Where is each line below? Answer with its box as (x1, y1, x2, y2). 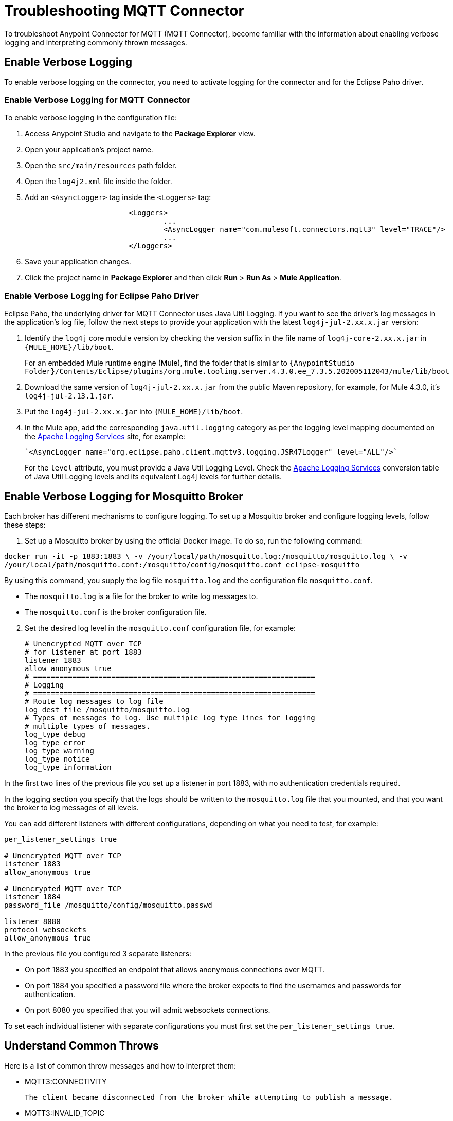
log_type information (25, 763, 112, 771)
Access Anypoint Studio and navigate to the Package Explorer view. (25, 129, 256, 138)
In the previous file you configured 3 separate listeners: (4, 949, 192, 958)
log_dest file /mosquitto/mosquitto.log (25, 705, 190, 714)
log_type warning (25, 746, 94, 755)
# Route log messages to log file (25, 697, 164, 706)
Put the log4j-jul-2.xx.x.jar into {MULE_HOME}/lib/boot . (25, 407, 243, 417)
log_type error (25, 738, 86, 747)
